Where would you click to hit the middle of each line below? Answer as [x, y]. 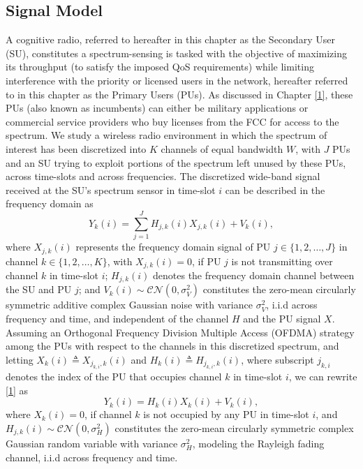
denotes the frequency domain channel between [254, 275]
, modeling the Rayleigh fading [258, 443]
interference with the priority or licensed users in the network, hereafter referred [177, 80]
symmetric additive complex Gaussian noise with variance [129, 305]
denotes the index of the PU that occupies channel [114, 377]
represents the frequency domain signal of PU [173, 247]
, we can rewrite [323, 377]
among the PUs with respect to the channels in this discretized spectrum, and [172, 346]
